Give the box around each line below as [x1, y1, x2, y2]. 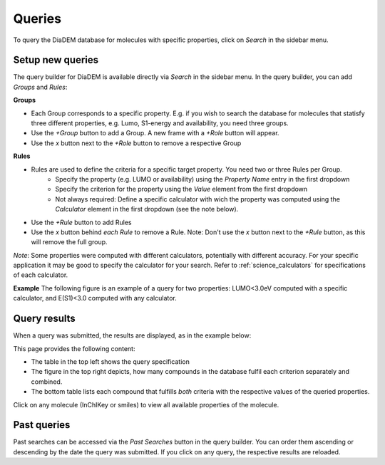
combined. [31, 377, 63, 386]
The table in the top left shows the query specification [31, 357, 190, 366]
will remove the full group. [31, 238, 108, 246]
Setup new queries [13, 54, 99, 66]
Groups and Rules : [13, 83, 68, 91]
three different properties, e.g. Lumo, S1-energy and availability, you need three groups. [31, 119, 289, 127]
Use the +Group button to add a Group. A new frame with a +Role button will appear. [31, 129, 279, 137]
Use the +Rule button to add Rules [31, 218, 132, 226]
